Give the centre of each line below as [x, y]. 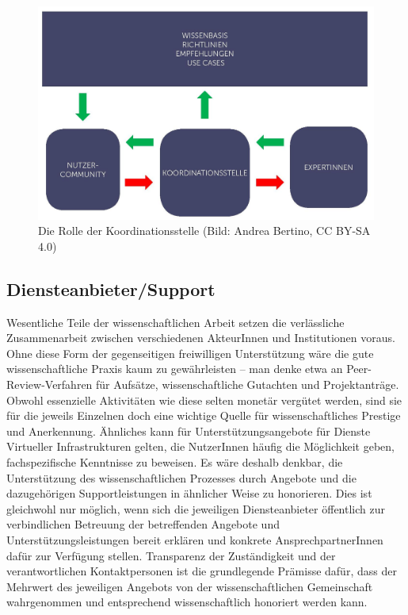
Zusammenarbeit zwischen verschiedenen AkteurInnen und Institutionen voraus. [201, 338]
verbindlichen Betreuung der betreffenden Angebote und [143, 524]
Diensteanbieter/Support [111, 288]
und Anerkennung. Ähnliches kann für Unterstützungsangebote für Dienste [189, 430]
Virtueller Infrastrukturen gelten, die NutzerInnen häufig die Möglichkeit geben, [200, 446]
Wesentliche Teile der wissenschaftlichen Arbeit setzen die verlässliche [175, 322]
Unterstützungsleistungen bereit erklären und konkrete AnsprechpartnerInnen [195, 540]
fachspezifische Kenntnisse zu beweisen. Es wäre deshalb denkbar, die [175, 462]
